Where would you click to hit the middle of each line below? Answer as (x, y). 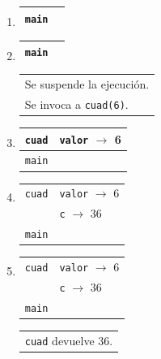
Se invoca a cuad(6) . (76, 104)
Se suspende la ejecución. (87, 84)
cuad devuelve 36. (69, 340)
